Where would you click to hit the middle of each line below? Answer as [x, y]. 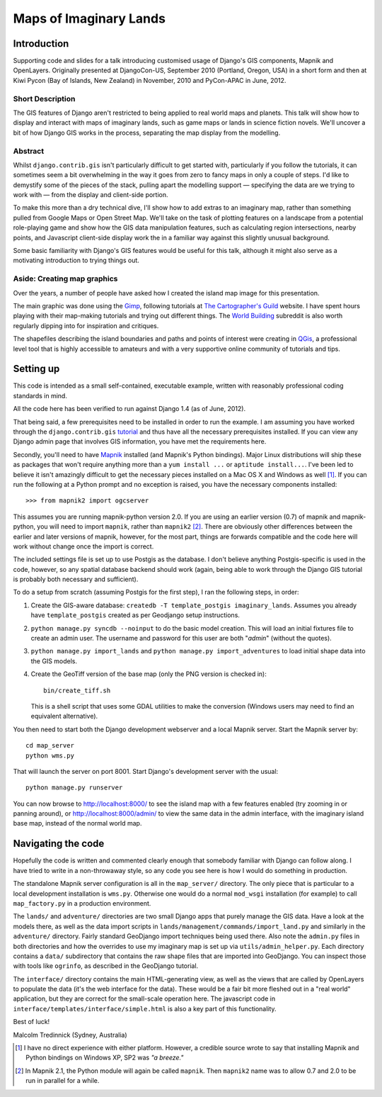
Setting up [36, 369]
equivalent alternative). [64, 716]
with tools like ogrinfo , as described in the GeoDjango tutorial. [106, 966]
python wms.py [50, 755]
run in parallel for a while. [63, 1081]
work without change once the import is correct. [83, 546]
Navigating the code [59, 844]
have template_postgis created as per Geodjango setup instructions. [135, 615]
